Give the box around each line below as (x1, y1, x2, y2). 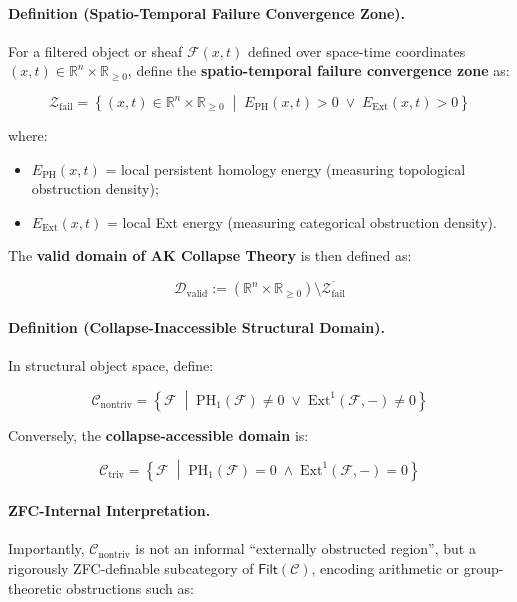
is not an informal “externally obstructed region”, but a (135, 538, 476, 559)
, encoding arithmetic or (311, 558, 460, 579)
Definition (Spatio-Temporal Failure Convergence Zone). (8, 2, 405, 23)
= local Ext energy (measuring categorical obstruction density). (107, 211, 497, 232)
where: (8, 125, 48, 145)
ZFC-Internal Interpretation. (8, 500, 211, 521)
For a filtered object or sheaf (8, 40, 183, 61)
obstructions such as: (66, 577, 194, 598)
